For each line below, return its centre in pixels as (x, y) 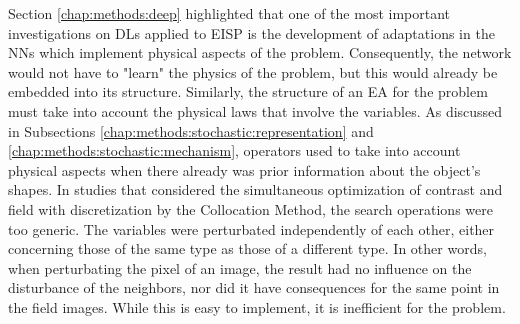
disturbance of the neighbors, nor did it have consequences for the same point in (254, 287)
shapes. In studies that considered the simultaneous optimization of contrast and (255, 189)
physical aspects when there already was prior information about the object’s (244, 169)
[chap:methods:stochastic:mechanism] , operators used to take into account (234, 150)
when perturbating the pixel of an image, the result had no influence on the (240, 267)
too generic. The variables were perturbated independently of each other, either (251, 228)
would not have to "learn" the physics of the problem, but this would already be (253, 71)
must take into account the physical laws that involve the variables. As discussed (255, 110)
